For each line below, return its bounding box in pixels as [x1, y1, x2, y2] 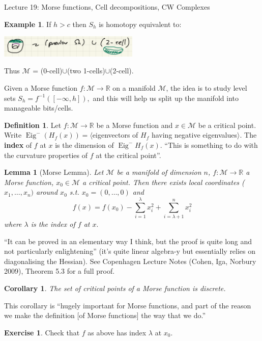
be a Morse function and [96, 119, 173, 130]
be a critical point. [198, 119, 256, 130]
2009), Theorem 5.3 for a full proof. [4, 266, 115, 276]
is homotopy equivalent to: [99, 18, 182, 29]
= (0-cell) [33, 65, 63, 76]
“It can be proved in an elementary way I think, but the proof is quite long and [4, 235, 252, 246]
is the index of [31, 219, 75, 229]
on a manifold [112, 82, 156, 93]
